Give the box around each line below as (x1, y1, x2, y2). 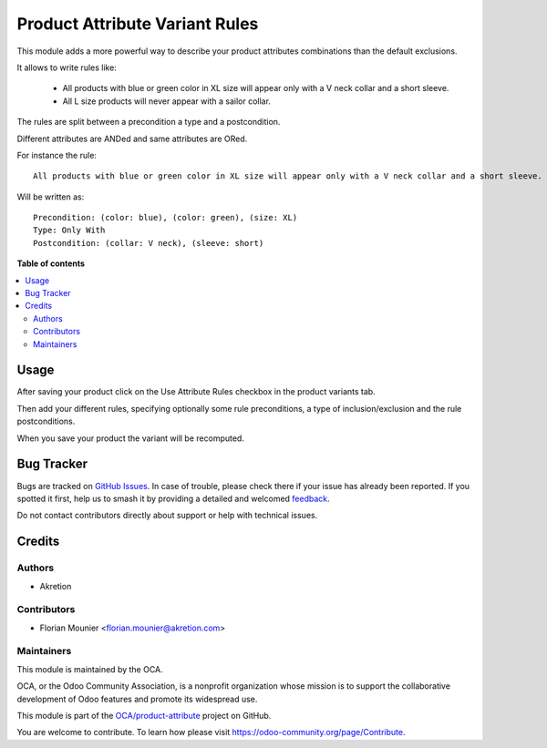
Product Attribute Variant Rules (16, 14, 259, 34)
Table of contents (16, 258, 86, 269)
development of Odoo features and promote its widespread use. (16, 693, 258, 704)
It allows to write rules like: (16, 62, 118, 73)
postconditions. (16, 415, 76, 427)
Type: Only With (33, 225, 106, 236)
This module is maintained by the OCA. (16, 663, 163, 674)
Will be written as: (16, 191, 85, 202)
